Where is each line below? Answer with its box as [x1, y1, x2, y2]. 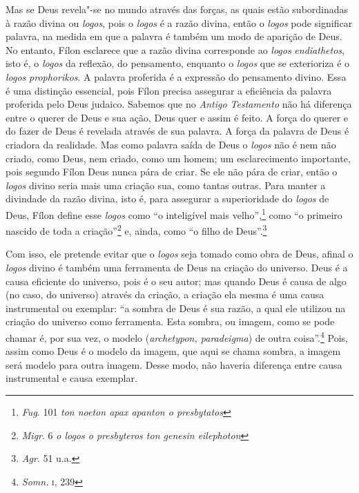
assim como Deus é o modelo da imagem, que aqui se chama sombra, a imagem [6, 344, 341, 358]
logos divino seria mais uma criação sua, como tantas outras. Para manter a [6, 177, 326, 192]
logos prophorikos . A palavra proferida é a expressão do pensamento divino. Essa [6, 69, 347, 84]
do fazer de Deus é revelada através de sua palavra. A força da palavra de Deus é [6, 124, 349, 138]
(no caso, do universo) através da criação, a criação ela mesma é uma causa [6, 287, 324, 302]
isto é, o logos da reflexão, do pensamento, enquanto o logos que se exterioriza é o [6, 56, 350, 70]
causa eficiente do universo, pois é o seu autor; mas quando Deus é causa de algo [6, 273, 347, 288]
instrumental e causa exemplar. [6, 371, 137, 385]
